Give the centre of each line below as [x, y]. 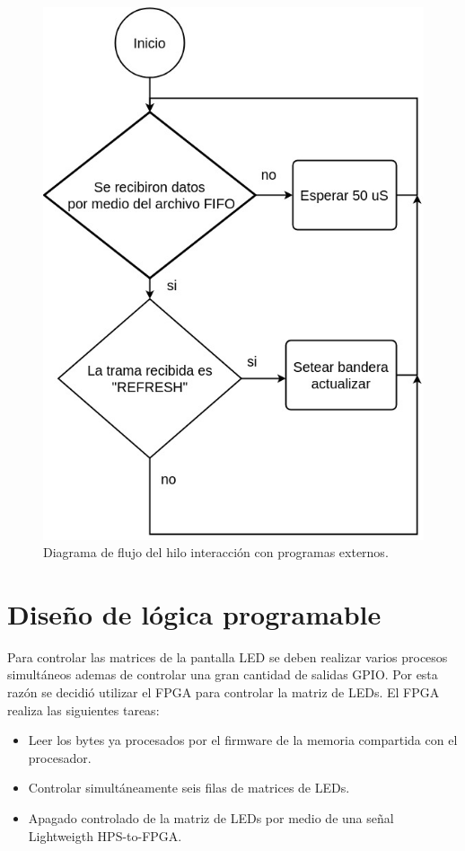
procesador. [60, 757]
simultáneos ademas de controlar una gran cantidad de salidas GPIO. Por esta [223, 674]
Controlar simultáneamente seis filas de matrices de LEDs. [189, 788]
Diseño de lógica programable [194, 613]
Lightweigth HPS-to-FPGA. [105, 835]
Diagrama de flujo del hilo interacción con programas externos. [216, 552]
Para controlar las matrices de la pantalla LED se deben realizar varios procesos [228, 656]
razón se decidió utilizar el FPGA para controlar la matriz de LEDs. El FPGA [224, 692]
